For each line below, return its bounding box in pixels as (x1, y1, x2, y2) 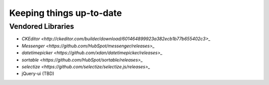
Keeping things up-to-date (9, 7, 122, 18)
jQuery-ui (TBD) (21, 71, 54, 77)
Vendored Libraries (9, 22, 74, 31)
